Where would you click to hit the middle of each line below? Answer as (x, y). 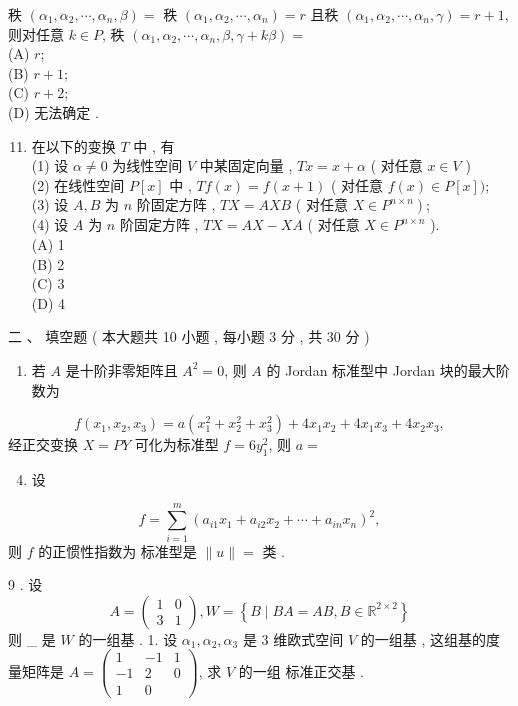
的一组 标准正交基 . (301, 670)
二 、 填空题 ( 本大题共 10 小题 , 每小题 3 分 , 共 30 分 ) (189, 336)
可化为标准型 (176, 444)
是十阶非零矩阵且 (121, 369)
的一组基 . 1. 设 (128, 638)
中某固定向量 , (246, 165)
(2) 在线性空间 (78, 184)
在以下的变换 (73, 145)
